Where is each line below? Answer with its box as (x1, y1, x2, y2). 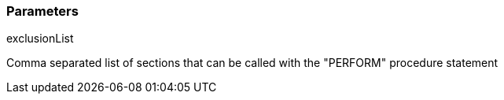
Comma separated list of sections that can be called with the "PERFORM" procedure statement (6, 56, 498, 70)
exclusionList (6, 31, 74, 46)
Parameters (6, 3, 79, 19)
